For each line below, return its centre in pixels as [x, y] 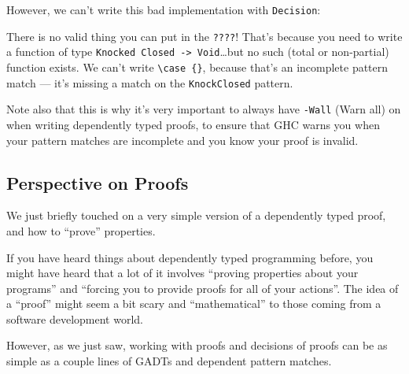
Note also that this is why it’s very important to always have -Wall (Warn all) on [204, 109]
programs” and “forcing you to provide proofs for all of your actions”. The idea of [203, 288]
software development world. [75, 318]
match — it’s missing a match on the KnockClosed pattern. [150, 82]
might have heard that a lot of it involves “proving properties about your [182, 273]
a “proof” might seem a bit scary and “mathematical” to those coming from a [194, 304]
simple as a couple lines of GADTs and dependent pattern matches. [169, 361]
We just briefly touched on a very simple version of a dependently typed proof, [196, 215]
